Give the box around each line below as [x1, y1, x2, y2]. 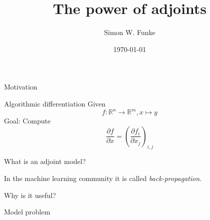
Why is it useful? [4, 189, 56, 200]
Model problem [4, 206, 50, 217]
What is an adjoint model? [4, 156, 86, 166]
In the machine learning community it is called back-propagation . [4, 172, 202, 183]
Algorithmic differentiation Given [4, 98, 106, 108]
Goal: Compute [4, 115, 51, 125]
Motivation [4, 81, 37, 92]
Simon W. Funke [104, 27, 156, 37]
